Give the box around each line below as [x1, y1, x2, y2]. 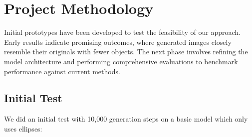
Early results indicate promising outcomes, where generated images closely [4, 36, 232, 47]
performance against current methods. [4, 66, 120, 76]
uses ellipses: [4, 123, 42, 134]
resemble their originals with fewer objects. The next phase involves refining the [4, 46, 248, 57]
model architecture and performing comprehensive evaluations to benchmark [4, 56, 238, 66]
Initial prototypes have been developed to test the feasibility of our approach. [4, 27, 241, 37]
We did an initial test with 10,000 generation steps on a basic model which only [4, 114, 248, 124]
